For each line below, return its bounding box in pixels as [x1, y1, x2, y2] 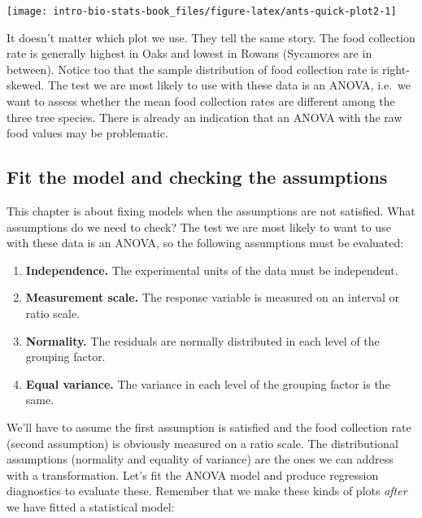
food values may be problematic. [7, 124, 168, 141]
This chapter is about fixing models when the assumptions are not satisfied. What [7, 202, 415, 220]
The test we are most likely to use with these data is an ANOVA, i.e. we [48, 76, 411, 94]
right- [381, 60, 410, 77]
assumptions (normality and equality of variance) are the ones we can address [7, 451, 394, 468]
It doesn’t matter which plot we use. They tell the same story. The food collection [7, 28, 415, 46]
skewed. [7, 76, 45, 94]
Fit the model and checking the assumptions [7, 164, 388, 189]
